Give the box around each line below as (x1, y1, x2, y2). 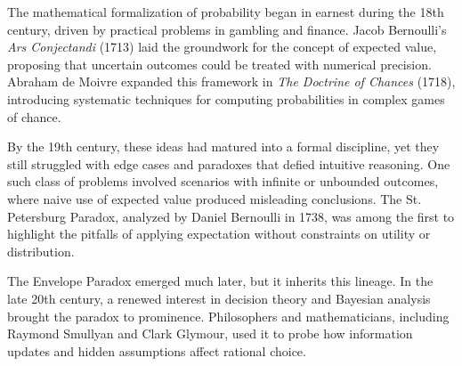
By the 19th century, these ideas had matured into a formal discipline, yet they (7, 137, 440, 156)
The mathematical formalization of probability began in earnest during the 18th (7, 3, 444, 20)
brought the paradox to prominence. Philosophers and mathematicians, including (7, 306, 450, 325)
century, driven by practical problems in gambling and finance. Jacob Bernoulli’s (7, 20, 447, 38)
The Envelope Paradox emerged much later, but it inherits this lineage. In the (7, 272, 434, 290)
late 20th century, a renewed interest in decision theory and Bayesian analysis (7, 289, 431, 307)
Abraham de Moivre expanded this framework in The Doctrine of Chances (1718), (7, 72, 456, 91)
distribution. (7, 241, 75, 260)
